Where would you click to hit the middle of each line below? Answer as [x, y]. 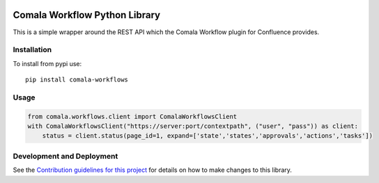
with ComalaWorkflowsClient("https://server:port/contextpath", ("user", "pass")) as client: [193, 126]
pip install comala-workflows [77, 80]
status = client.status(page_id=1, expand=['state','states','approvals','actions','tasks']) [207, 136]
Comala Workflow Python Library [86, 15]
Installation [32, 50]
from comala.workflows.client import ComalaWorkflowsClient [132, 116]
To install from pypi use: [47, 63]
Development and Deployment [65, 156]
